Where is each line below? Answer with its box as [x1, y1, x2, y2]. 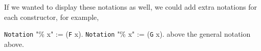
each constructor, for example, [4, 11, 99, 22]
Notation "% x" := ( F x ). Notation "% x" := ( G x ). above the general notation [4, 29, 251, 39]
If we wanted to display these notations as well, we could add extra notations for [4, 2, 257, 12]
